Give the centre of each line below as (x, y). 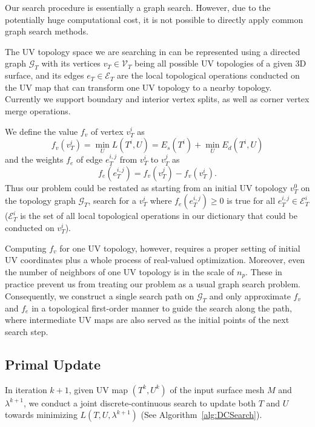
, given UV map (98, 389)
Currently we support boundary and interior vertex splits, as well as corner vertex (157, 99)
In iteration (26, 389)
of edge (90, 159)
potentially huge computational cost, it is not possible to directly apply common (154, 19)
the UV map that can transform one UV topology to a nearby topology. (138, 87)
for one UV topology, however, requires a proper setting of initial (180, 248)
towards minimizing (41, 415)
